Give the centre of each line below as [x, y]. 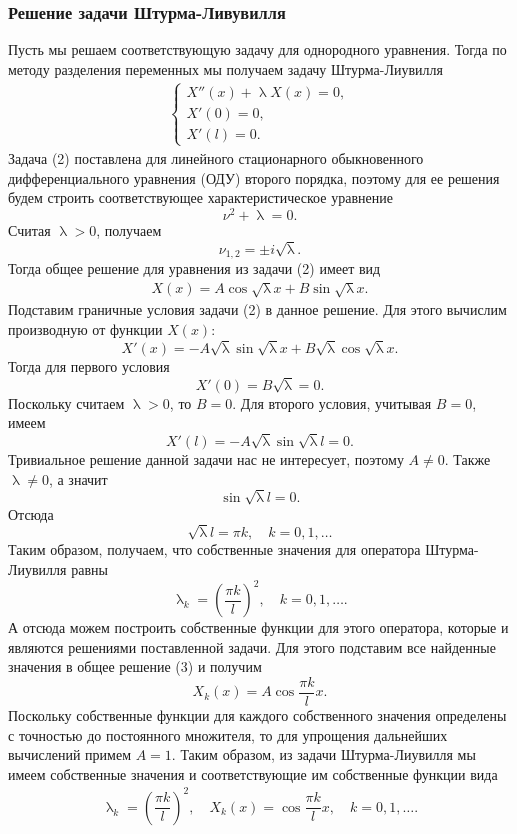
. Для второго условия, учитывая [332, 402]
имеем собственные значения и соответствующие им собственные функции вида [253, 773]
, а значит [78, 478]
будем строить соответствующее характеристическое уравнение [200, 197]
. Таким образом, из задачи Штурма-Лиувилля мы [323, 754]
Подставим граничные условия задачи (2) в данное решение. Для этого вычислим [257, 309]
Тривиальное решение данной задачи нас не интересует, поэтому [206, 458]
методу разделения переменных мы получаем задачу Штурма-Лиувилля [225, 68]
